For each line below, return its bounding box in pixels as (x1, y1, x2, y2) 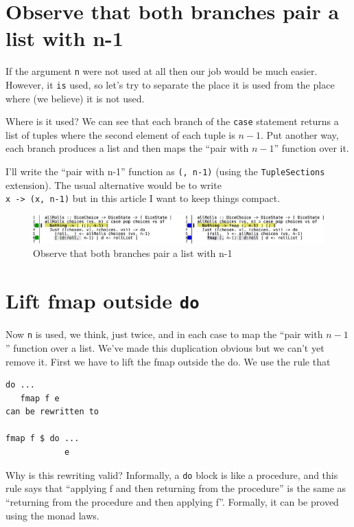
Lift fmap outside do (5, 287, 200, 315)
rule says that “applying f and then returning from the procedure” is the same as (5, 481, 346, 495)
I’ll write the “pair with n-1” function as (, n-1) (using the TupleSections (5, 164, 325, 179)
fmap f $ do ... (5, 434, 80, 444)
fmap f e (20, 393, 60, 403)
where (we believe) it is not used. (5, 91, 145, 105)
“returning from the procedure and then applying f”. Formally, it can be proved (5, 494, 339, 508)
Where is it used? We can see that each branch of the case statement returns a (5, 114, 339, 128)
